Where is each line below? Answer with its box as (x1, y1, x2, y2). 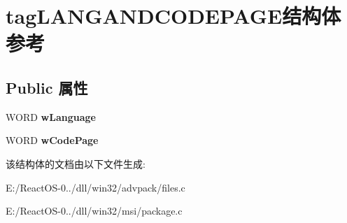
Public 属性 (6, 76, 88, 98)
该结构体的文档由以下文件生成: (6, 156, 146, 171)
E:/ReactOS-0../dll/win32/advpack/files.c (6, 180, 185, 194)
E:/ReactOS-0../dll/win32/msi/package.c (6, 203, 183, 218)
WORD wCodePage (6, 133, 99, 148)
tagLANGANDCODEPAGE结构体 (6, 1, 341, 30)
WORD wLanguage (6, 109, 96, 124)
